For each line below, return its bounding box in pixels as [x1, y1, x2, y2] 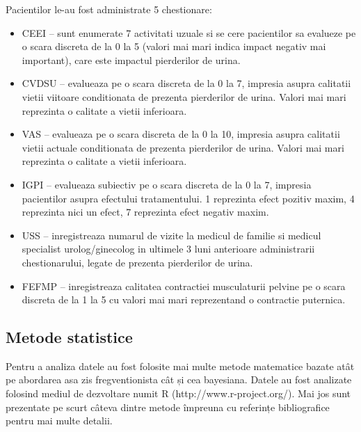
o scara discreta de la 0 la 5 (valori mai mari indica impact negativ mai [22, 39, 326, 54]
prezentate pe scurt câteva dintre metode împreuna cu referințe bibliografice [6, 399, 330, 414]
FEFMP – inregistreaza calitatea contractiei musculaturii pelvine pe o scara [22, 278, 346, 293]
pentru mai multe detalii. [6, 413, 113, 428]
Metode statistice [6, 326, 133, 348]
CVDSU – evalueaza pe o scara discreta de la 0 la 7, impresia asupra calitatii [22, 76, 351, 90]
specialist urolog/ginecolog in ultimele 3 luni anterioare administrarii [22, 241, 315, 256]
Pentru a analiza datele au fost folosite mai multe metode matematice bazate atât [6, 358, 355, 373]
